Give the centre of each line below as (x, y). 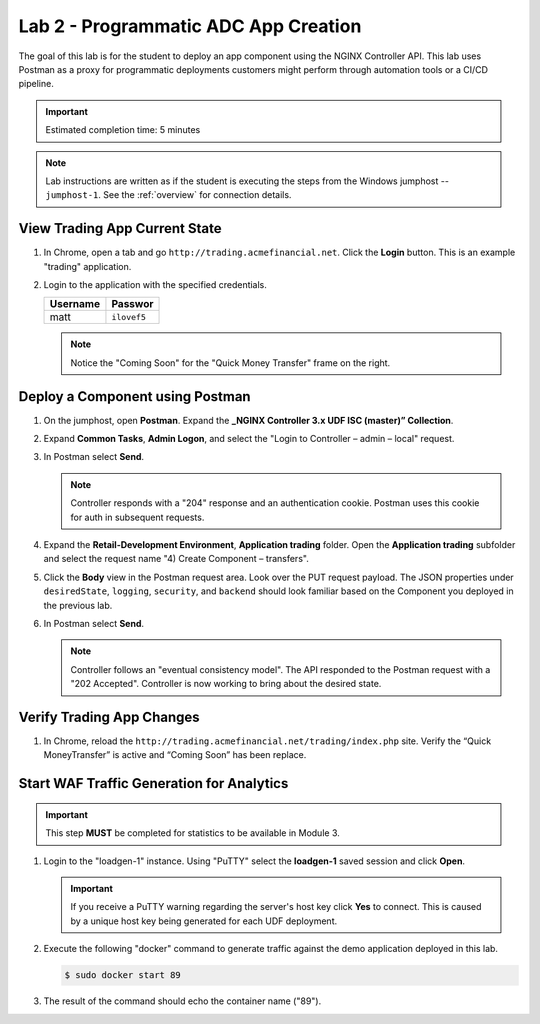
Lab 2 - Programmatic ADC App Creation (190, 26)
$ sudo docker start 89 (123, 975)
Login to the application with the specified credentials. (155, 284)
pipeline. (36, 84)
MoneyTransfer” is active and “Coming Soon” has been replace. (175, 755)
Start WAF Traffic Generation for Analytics (153, 783)
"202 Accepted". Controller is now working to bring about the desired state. (226, 684)
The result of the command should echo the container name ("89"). (182, 1001)
